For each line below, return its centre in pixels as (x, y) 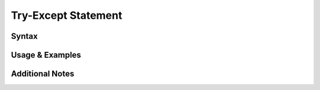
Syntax (24, 36)
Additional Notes (43, 74)
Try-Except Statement (67, 15)
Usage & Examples (46, 55)
